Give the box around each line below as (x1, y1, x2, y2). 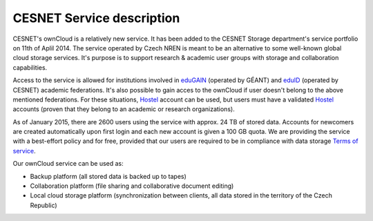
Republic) (30, 201, 58, 209)
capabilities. (12, 63, 48, 72)
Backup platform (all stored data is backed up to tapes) (30, 172, 186, 180)
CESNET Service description (12, 10, 180, 26)
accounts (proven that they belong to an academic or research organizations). (12, 105, 235, 113)
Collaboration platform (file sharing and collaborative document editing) (30, 182, 234, 190)
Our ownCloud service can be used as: (12, 160, 124, 168)
